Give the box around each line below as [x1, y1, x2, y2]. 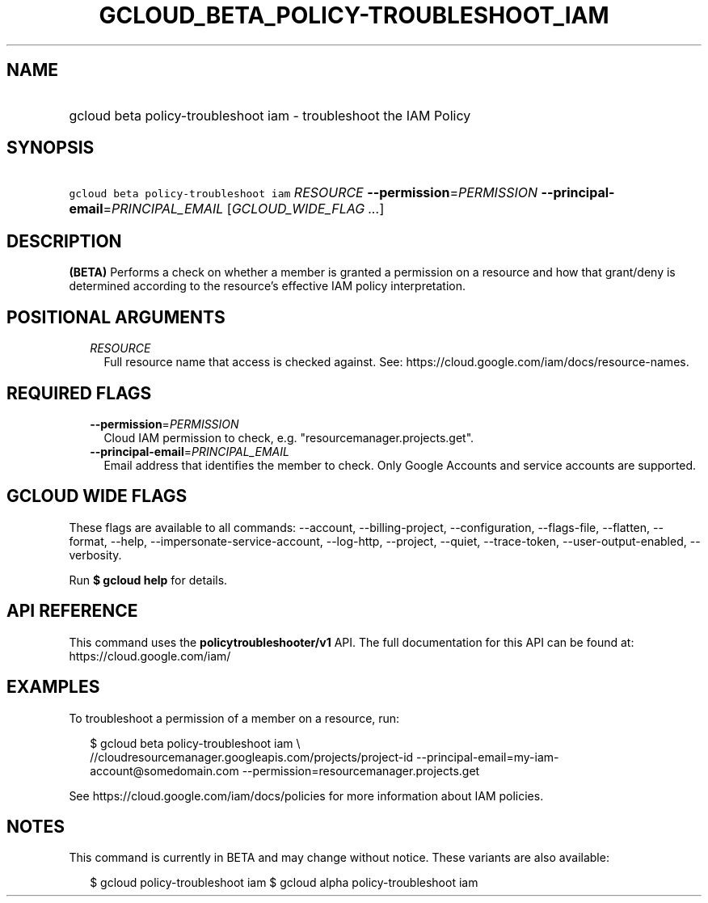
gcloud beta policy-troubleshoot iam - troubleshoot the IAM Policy [69, 107, 471, 124]
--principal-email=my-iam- [416, 749, 559, 764]
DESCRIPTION [6, 230, 122, 251]
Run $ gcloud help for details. [69, 572, 228, 587]
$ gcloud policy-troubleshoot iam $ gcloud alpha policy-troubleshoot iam [90, 876, 478, 890]
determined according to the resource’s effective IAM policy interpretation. [69, 279, 466, 293]
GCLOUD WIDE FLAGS [6, 486, 188, 507]
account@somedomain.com [90, 763, 239, 778]
